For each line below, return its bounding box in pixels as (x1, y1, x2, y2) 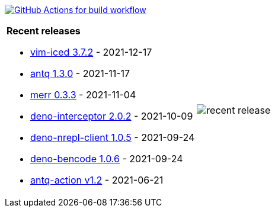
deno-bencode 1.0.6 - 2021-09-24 (30, 153, 183, 165)
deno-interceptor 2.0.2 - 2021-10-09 (30, 110, 193, 122)
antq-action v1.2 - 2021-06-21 (30, 174, 164, 186)
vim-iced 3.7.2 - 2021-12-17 (30, 46, 152, 58)
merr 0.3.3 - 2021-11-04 (30, 89, 136, 101)
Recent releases (7, 25, 81, 37)
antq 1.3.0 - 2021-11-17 (30, 68, 130, 79)
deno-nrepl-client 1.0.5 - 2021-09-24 (30, 131, 195, 143)
